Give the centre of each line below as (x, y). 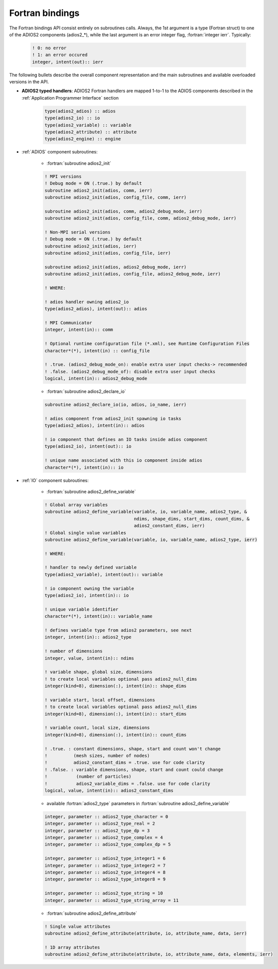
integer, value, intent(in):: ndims (89, 658)
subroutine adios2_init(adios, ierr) (91, 246)
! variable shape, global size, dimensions (99, 672)
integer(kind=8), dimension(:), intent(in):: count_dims (116, 735)
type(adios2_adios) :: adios (80, 111)
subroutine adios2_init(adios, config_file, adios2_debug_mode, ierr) (133, 274)
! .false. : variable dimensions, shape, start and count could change (134, 770)
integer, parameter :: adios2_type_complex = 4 (104, 838)
